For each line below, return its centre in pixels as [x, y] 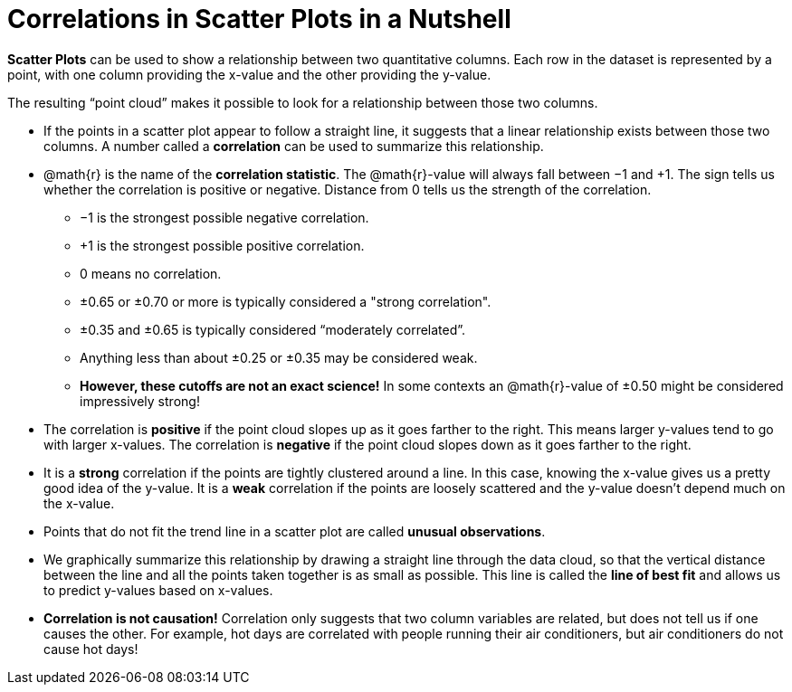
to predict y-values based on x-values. [158, 590]
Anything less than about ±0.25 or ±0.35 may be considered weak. [279, 357]
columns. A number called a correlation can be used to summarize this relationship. [294, 146]
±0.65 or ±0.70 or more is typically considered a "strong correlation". [286, 301]
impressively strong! [140, 401]
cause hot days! [91, 649]
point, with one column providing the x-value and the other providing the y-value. [249, 74]
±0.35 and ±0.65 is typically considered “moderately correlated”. [273, 329]
